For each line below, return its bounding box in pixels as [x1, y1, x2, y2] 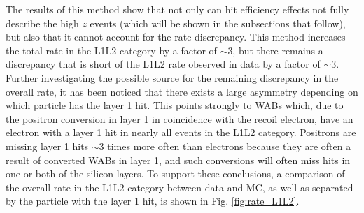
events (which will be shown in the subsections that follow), [90, 15, 346, 30]
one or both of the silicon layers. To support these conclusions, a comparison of [6, 166, 345, 181]
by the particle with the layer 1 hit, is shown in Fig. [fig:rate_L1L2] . [6, 193, 300, 208]
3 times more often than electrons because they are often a [99, 138, 351, 153]
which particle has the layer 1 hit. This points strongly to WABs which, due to [6, 98, 344, 112]
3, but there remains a [227, 43, 323, 57]
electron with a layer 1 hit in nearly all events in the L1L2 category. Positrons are [6, 125, 356, 140]
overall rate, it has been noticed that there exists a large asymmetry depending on [6, 84, 358, 98]
